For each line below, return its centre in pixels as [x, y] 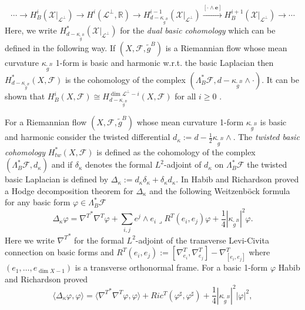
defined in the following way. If [60, 47]
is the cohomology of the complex [125, 79]
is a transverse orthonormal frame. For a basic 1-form [171, 267]
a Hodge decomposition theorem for [69, 190]
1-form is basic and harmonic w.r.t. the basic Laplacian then [165, 62]
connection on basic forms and [59, 252]
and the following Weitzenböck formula [220, 190]
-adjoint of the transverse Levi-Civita [202, 240]
